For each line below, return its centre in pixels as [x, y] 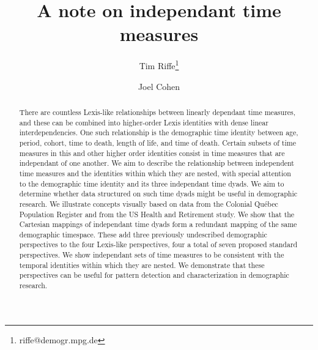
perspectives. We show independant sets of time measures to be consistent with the [152, 255]
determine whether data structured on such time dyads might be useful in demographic [158, 194]
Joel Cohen [159, 86]
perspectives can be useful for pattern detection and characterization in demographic [154, 275]
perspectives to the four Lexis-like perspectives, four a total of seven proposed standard [158, 244]
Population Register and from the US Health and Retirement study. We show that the [157, 214]
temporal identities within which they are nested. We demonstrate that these [142, 265]
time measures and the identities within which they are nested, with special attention [155, 173]
